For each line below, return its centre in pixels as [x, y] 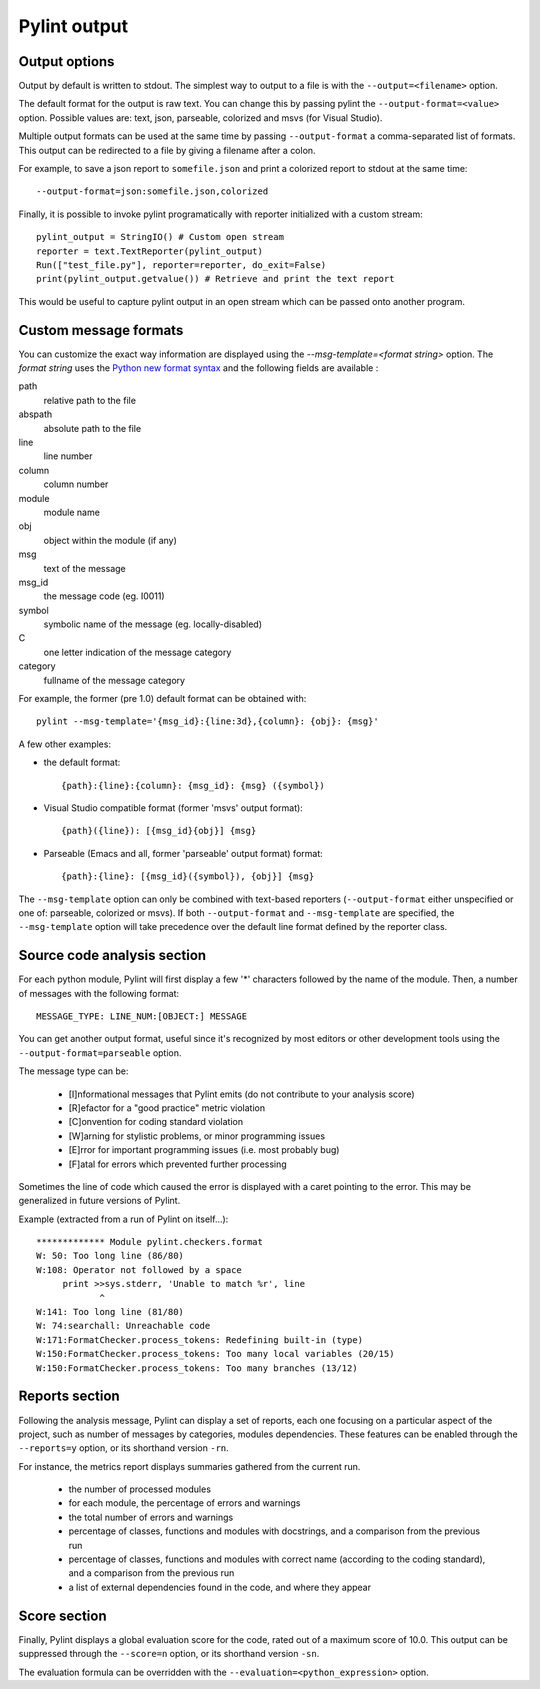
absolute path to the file [92, 428]
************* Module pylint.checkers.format [150, 1242]
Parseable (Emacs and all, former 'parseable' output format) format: [183, 853]
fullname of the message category [114, 680]
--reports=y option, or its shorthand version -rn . [123, 1448]
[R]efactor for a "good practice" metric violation [166, 1107]
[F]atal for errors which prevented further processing [177, 1164]
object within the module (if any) [110, 540]
